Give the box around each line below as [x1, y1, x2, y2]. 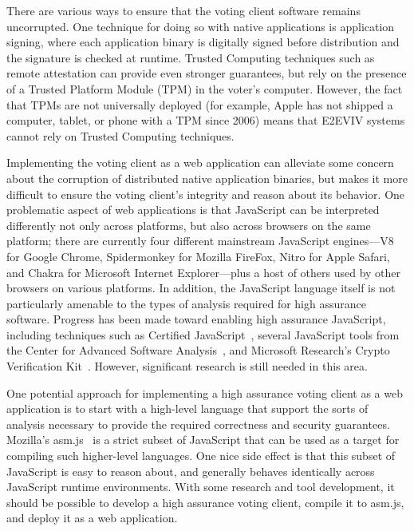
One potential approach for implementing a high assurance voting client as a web [6, 384, 403, 401]
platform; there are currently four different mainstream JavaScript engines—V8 [6, 232, 394, 249]
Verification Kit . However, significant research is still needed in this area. [6, 358, 368, 374]
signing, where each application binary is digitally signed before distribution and [6, 34, 400, 50]
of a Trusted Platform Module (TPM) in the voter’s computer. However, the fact [6, 80, 403, 97]
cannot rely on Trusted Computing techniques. [6, 127, 235, 144]
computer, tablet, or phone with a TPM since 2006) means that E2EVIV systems [6, 112, 405, 129]
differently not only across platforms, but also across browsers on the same [6, 216, 371, 233]
